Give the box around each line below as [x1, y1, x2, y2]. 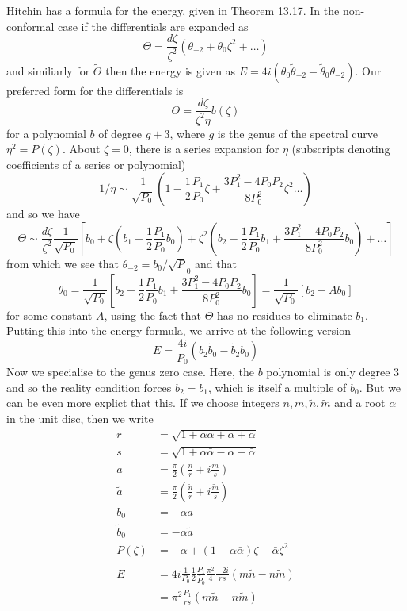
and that [195, 255, 237, 271]
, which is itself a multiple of [208, 379, 347, 395]
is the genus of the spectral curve [217, 125, 378, 141]
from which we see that [6, 255, 120, 271]
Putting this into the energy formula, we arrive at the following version [6, 322, 351, 339]
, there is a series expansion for [128, 140, 280, 157]
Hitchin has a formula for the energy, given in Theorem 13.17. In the [6, 2, 340, 18]
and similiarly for [6, 62, 90, 79]
